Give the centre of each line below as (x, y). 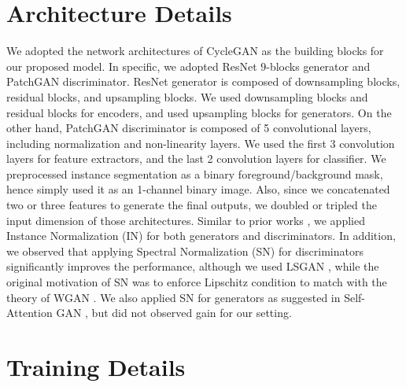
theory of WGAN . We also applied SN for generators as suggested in (173, 297)
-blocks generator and (318, 66)
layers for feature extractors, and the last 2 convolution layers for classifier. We (196, 158)
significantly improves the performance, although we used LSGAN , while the (193, 266)
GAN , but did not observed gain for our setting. (174, 313)
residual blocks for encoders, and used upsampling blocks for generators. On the (199, 112)
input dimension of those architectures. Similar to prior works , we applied (186, 220)
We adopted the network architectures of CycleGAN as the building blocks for (195, 51)
